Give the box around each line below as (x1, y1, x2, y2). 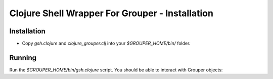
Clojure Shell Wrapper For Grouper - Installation (9, 8, 213, 19)
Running (9, 53, 37, 62)
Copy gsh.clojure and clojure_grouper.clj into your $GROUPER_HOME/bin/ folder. (22, 41, 191, 47)
